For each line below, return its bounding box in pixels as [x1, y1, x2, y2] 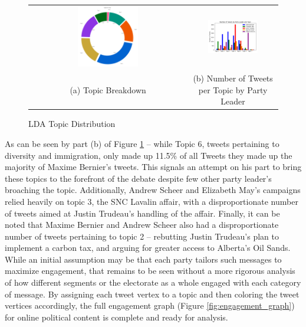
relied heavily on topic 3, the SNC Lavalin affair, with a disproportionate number [5, 195, 298, 207]
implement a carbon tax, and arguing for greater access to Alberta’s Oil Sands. [5, 241, 291, 254]
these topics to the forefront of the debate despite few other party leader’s [5, 172, 272, 184]
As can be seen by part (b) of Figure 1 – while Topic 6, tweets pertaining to [5, 137, 279, 149]
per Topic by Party [198, 83, 268, 96]
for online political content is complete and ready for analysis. [5, 310, 228, 323]
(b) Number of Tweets [193, 72, 273, 84]
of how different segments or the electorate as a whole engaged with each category [5, 276, 301, 289]
